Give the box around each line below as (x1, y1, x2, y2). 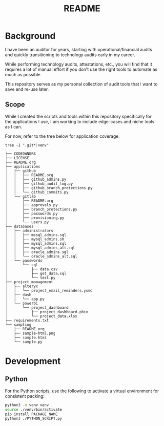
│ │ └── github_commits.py (5, 190, 69, 194)
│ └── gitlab (5, 194, 36, 199)
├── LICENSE (5, 155, 29, 160)
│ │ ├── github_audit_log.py (5, 181, 73, 186)
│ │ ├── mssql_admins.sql (5, 233, 67, 237)
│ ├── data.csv (5, 267, 58, 272)
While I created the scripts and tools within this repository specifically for (5, 113, 152, 119)
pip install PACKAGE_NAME (5, 411, 58, 417)
